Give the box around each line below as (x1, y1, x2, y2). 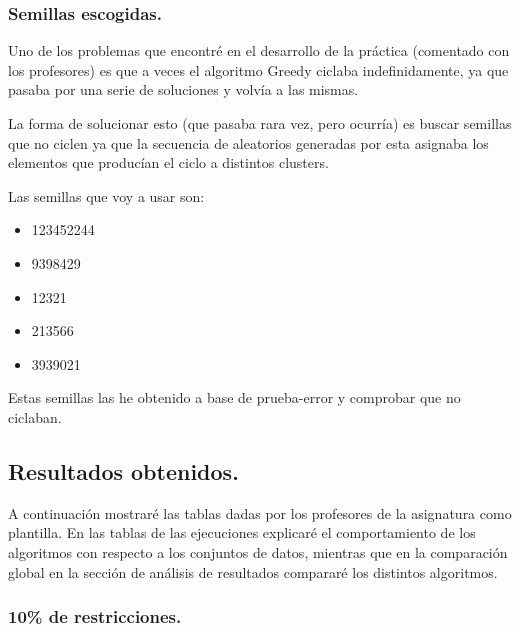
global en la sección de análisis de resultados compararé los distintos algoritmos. (8, 561, 498, 582)
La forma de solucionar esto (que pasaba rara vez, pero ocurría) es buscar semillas (8, 113, 512, 133)
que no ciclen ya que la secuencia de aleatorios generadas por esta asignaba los (8, 132, 489, 153)
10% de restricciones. (8, 604, 182, 629)
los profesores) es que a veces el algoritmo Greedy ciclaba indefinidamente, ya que (8, 59, 509, 80)
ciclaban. (8, 406, 62, 427)
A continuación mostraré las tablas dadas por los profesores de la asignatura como (8, 502, 512, 523)
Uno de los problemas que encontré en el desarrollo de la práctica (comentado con (8, 40, 510, 61)
